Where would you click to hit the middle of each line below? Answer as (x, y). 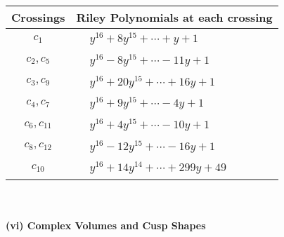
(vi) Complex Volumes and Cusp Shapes (106, 225)
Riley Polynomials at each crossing (174, 17)
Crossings (38, 17)
